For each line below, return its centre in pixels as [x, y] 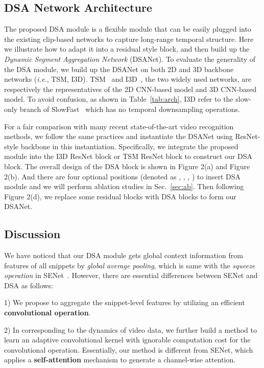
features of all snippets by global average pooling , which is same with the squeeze [130, 265]
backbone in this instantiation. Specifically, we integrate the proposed [129, 146]
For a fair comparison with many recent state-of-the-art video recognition [119, 126]
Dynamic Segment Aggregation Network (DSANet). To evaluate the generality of [130, 59]
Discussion [32, 234]
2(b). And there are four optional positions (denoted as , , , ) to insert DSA [123, 176]
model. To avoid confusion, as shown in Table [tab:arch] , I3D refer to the [119, 99]
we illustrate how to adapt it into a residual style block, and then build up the [127, 49]
